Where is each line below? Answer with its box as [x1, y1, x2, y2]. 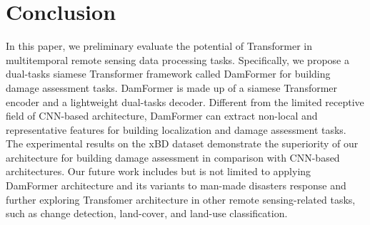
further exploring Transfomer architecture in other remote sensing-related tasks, [6, 192, 356, 206]
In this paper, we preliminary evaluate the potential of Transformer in [6, 38, 312, 53]
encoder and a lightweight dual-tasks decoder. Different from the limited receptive [6, 94, 364, 109]
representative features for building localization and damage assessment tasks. [6, 122, 346, 137]
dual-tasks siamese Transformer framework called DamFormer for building [6, 66, 331, 81]
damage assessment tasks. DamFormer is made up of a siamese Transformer [6, 80, 338, 95]
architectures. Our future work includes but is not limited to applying [6, 164, 311, 179]
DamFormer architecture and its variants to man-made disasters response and [6, 178, 346, 193]
